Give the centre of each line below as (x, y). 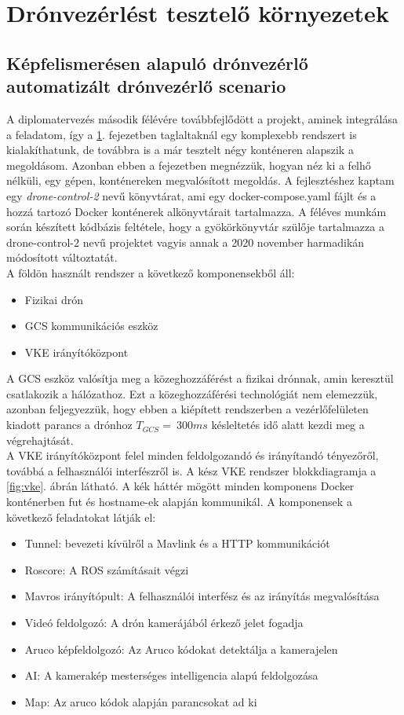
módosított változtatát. (62, 257)
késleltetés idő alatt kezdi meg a (288, 425)
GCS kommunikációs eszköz (91, 326)
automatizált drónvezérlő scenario (146, 86)
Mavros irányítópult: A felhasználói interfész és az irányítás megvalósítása (202, 596)
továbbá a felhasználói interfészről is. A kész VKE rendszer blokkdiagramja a (191, 470)
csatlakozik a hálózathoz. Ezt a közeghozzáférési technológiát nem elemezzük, (192, 393)
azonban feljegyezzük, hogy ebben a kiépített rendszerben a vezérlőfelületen (187, 409)
